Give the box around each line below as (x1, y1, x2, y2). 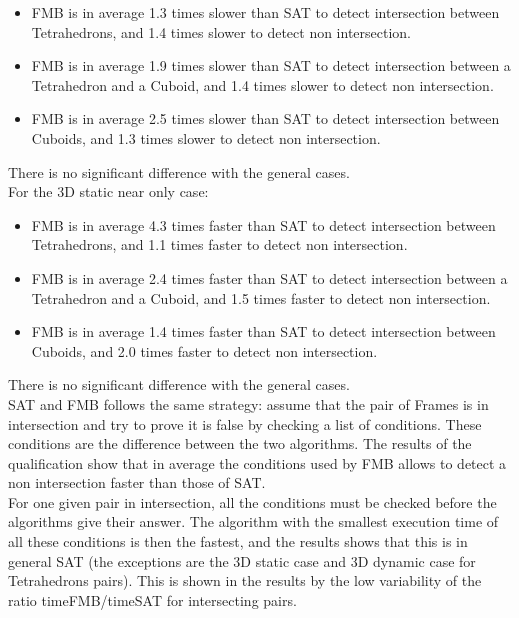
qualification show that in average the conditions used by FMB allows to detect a (8, 452, 507, 473)
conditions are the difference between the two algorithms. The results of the (8, 433, 472, 454)
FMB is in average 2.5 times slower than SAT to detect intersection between (31, 108, 500, 129)
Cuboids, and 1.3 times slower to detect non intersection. (31, 127, 381, 148)
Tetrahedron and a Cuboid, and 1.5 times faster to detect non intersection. (31, 287, 491, 308)
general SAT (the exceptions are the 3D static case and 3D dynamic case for (8, 550, 476, 571)
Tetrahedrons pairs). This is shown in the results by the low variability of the (8, 570, 482, 591)
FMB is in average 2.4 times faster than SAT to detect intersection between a (31, 267, 508, 288)
